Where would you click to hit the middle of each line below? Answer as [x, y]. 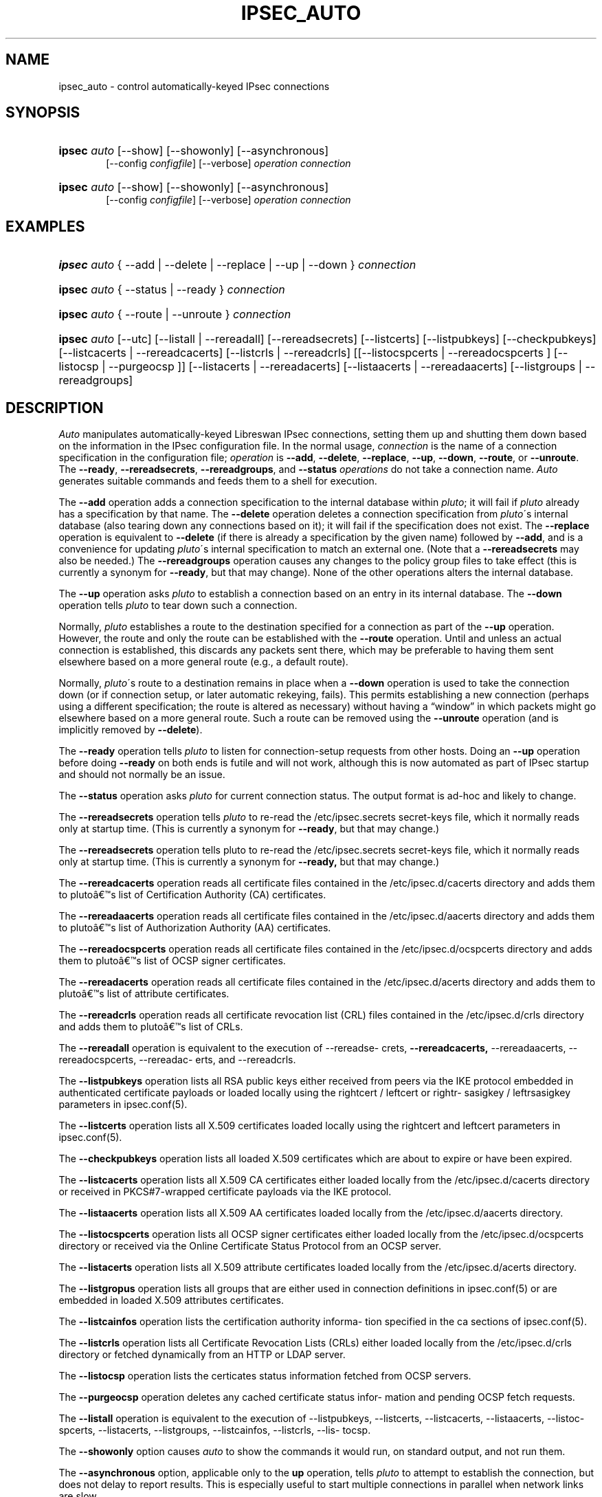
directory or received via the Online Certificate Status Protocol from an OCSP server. [250, 1246]
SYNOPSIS [43, 113]
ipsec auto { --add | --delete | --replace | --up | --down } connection [237, 265]
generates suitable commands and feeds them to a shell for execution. [218, 481]
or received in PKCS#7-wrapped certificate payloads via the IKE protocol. [225, 1192]
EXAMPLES [45, 226]
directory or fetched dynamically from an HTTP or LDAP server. [202, 1355]
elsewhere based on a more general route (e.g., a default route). [203, 662]
